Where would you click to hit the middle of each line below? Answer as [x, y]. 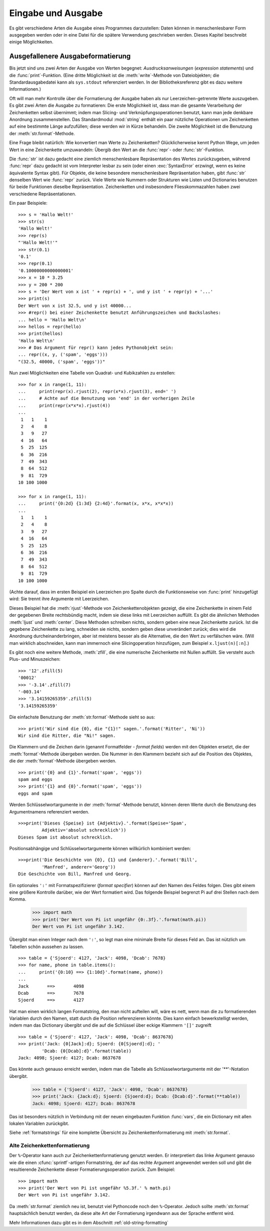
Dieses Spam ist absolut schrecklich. [66, 837]
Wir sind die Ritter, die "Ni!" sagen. [67, 736]
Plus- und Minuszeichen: [35, 659]
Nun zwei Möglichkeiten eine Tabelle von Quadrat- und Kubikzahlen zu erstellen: [92, 373]
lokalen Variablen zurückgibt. [39, 1123]
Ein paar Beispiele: [28, 203]
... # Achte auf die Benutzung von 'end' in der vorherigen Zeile [106, 398]
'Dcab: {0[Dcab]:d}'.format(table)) [87, 1051]
